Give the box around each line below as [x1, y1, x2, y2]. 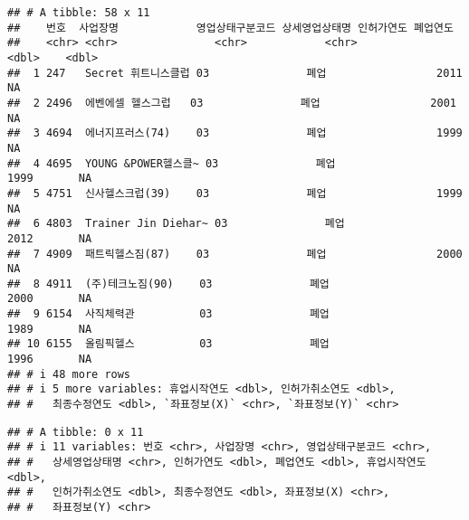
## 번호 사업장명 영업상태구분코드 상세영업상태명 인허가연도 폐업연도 [7, 21, 454, 34]
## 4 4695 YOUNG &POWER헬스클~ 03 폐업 [7, 156, 336, 170]
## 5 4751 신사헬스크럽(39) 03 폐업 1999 [7, 186, 463, 200]
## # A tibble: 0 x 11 [7, 425, 144, 439]
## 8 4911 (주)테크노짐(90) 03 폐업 [7, 277, 330, 290]
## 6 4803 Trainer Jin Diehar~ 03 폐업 [7, 217, 345, 231]
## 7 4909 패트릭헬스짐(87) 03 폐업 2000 [7, 247, 463, 260]
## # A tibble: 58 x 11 [7, 6, 150, 19]
